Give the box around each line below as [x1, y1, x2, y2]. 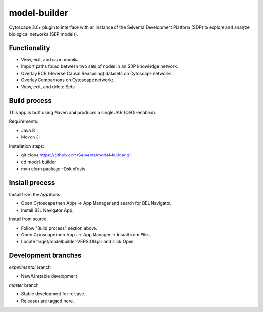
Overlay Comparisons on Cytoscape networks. [21, 77, 115, 83]
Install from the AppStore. [9, 191, 61, 197]
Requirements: [9, 118, 38, 124]
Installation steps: [9, 143, 45, 149]
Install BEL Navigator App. [21, 207, 74, 213]
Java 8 [21, 127, 35, 134]
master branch [9, 282, 39, 288]
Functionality [9, 44, 50, 52]
